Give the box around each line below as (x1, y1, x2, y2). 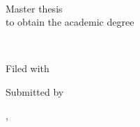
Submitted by (6, 84, 64, 99)
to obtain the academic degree (6, 15, 134, 29)
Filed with (6, 61, 49, 76)
